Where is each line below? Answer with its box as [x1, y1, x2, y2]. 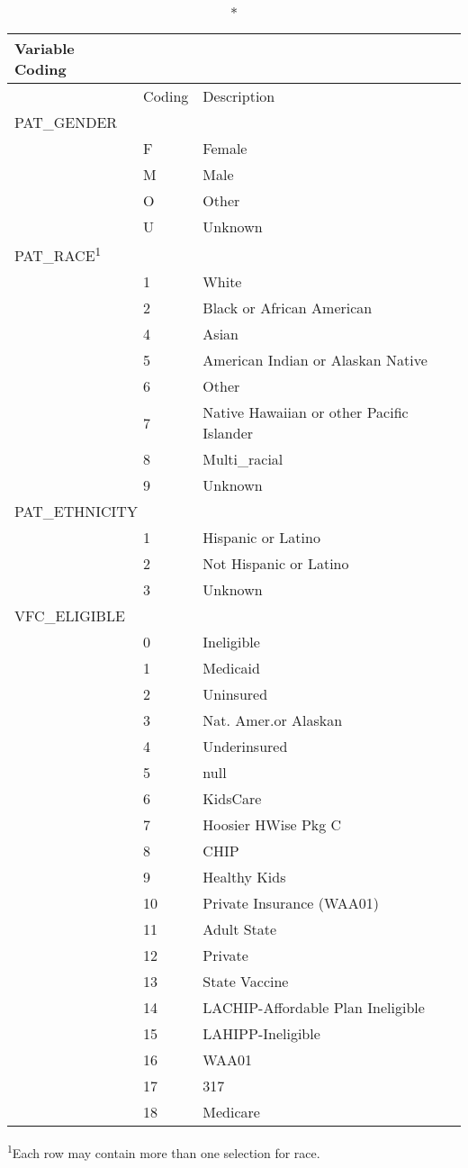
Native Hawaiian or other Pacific [202, 402, 409, 423]
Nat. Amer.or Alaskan [202, 710, 343, 731]
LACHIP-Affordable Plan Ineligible [202, 997, 425, 1019]
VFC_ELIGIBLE [14, 605, 125, 627]
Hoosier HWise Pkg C [202, 814, 342, 836]
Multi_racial [202, 448, 283, 470]
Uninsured [202, 684, 268, 705]
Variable [14, 38, 75, 59]
